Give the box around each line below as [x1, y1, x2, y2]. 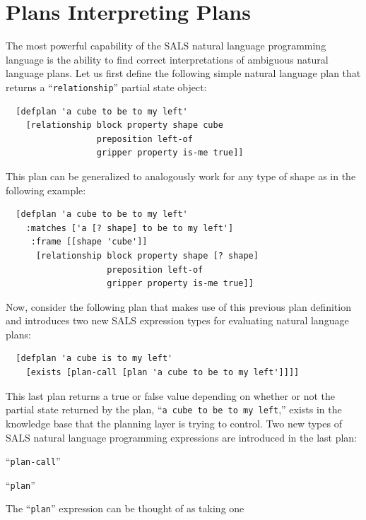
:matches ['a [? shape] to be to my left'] [25, 223, 234, 233]
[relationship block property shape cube [25, 120, 223, 131]
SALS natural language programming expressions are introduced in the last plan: [6, 430, 358, 444]
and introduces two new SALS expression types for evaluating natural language [6, 313, 349, 328]
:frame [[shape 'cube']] [30, 237, 148, 247]
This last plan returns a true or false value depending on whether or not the [6, 388, 336, 403]
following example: [6, 182, 86, 197]
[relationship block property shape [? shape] [35, 250, 259, 261]
